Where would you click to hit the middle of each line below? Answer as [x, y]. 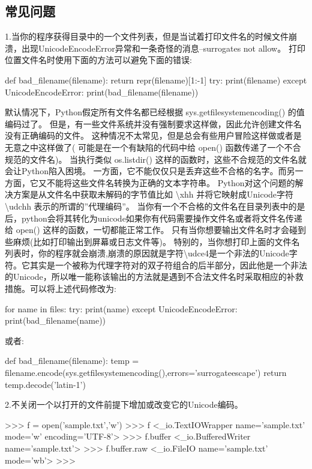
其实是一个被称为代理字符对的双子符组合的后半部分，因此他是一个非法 [168, 265]
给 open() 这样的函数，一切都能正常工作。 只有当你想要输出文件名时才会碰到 [156, 230]
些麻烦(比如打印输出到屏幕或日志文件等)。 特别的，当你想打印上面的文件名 [152, 241]
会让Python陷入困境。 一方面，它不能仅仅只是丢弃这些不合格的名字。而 [146, 171]
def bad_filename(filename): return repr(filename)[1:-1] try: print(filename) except [156, 80]
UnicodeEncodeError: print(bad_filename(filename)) [102, 92]
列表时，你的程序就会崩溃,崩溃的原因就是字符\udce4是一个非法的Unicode [147, 253]
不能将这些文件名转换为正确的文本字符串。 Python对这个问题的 [171, 182]
